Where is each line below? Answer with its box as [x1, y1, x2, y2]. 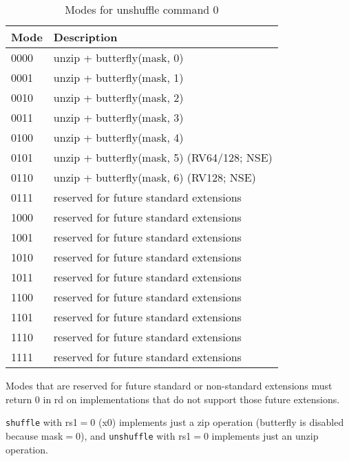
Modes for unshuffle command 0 [65, 1, 219, 17]
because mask [6, 428, 63, 442]
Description [53, 29, 118, 45]
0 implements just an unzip [203, 428, 319, 442]
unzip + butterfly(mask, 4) [53, 129, 184, 145]
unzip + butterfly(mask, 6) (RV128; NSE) [53, 169, 256, 185]
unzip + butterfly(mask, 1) [53, 69, 184, 85]
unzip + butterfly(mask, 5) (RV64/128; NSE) [53, 149, 273, 165]
